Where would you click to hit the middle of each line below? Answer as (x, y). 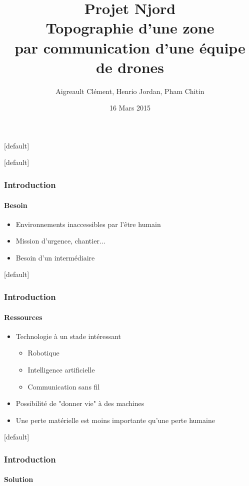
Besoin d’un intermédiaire (55, 257)
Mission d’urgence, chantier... (60, 241)
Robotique (43, 353)
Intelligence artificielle (61, 369)
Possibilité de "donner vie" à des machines (80, 403)
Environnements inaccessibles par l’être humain (88, 224)
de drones (130, 67)
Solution (19, 479)
